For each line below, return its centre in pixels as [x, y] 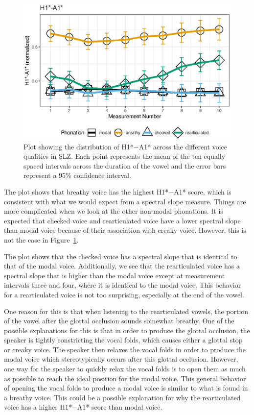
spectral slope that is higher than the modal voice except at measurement [115, 275]
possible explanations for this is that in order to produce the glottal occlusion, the [127, 330]
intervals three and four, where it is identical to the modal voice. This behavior [123, 285]
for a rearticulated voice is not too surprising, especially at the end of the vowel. [124, 294]
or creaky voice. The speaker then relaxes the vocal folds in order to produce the [125, 349]
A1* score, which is [203, 191]
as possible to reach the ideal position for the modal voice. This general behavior [125, 378]
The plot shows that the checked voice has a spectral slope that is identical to [121, 256]
